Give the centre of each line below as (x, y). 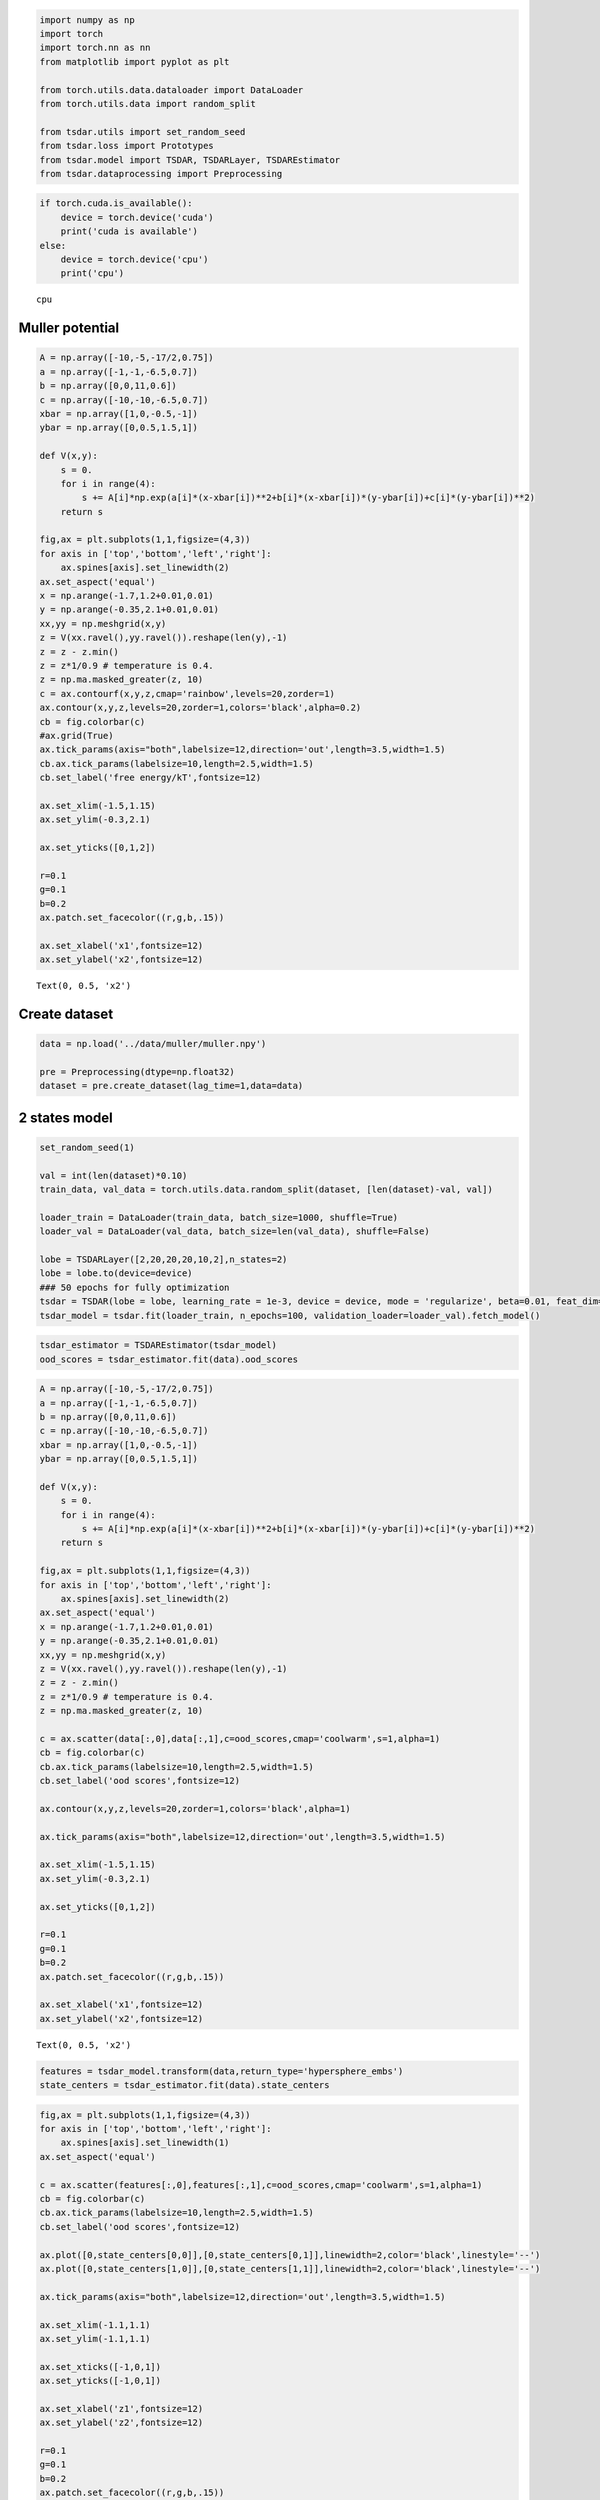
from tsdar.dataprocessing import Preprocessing (161, 173)
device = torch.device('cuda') (137, 217)
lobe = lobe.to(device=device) (116, 1273)
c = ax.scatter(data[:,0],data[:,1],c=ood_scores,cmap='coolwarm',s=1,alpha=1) (240, 1738)
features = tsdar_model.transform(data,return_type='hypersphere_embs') (221, 2071)
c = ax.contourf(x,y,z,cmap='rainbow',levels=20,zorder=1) (187, 693)
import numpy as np (87, 19)
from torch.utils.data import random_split (148, 103)
